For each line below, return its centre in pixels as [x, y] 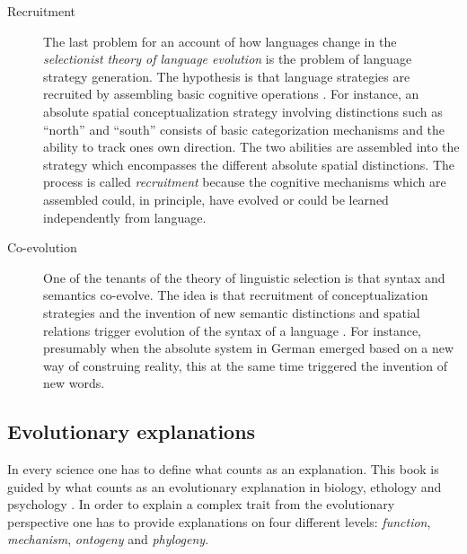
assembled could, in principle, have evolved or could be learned [216, 199]
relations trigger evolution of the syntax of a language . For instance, [233, 330]
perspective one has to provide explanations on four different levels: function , [219, 521]
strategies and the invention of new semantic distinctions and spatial [232, 312]
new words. [74, 383]
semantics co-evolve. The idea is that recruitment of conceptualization [236, 295]
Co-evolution [42, 247]
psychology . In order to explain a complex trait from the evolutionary [201, 504]
